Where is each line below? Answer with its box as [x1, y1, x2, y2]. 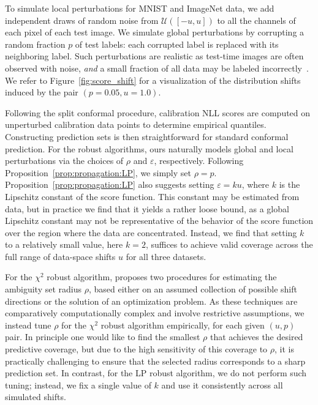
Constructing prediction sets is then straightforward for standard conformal [5, 130, 289, 143]
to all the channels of [217, 13, 296, 26]
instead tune [5, 318, 51, 331]
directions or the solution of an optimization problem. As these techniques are [5, 294, 298, 307]
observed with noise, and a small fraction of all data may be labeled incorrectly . [5, 61, 309, 74]
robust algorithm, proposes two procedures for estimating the [47, 270, 277, 283]
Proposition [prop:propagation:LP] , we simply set [5, 166, 191, 179]
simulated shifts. [5, 390, 66, 403]
